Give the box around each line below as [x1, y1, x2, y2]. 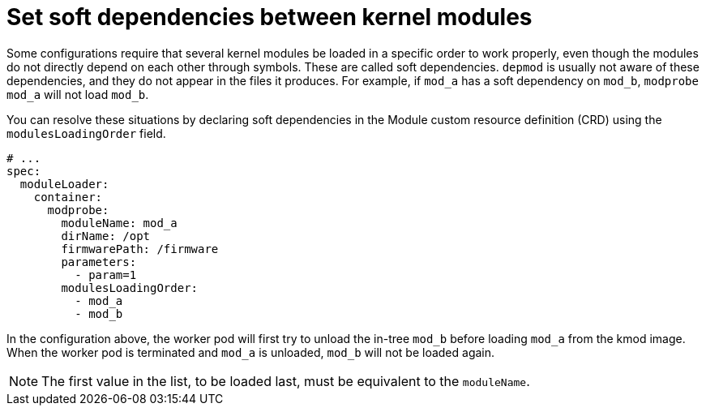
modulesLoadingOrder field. [6, 126, 166, 140]
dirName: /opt [61, 229, 151, 242]
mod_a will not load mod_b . [6, 87, 149, 101]
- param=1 [75, 268, 137, 281]
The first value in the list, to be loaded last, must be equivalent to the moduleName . [41, 372, 530, 389]
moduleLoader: [19, 177, 109, 191]
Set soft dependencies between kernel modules [6, 3, 533, 31]
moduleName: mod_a [61, 216, 178, 230]
